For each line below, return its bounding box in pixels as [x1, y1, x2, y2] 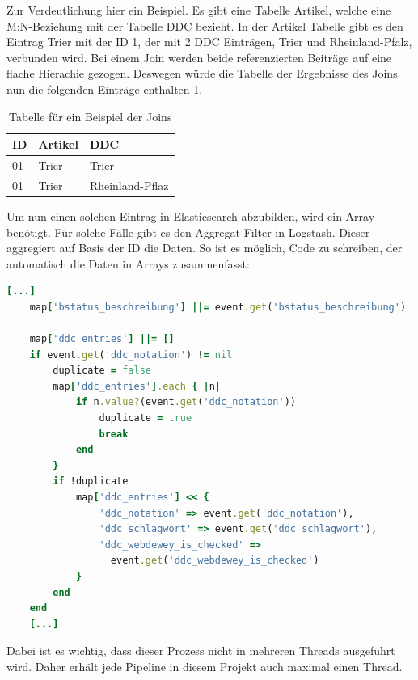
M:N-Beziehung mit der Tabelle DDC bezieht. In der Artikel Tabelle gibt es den [6, 17, 403, 34]
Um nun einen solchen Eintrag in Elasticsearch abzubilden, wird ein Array [6, 207, 375, 224]
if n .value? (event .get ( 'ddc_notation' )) [75, 396, 297, 408]
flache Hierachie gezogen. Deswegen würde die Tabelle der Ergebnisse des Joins [6, 65, 398, 82]
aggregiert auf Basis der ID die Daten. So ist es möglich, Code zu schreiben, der [6, 239, 403, 256]
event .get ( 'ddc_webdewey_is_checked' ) [110, 555, 319, 567]
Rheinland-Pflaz [89, 176, 169, 193]
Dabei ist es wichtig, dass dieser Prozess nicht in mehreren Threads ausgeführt [6, 642, 395, 659]
